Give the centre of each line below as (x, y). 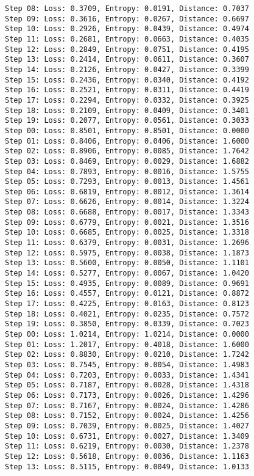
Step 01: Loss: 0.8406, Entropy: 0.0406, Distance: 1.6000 (127, 141)
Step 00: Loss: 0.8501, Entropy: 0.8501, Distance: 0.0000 (127, 130)
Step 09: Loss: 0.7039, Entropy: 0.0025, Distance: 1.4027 (127, 426)
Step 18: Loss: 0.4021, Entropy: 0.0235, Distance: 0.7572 (127, 314)
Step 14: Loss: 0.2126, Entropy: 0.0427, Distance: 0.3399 (127, 69)
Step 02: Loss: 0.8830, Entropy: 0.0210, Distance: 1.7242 (127, 355)
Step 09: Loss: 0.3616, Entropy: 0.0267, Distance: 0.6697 (127, 19)
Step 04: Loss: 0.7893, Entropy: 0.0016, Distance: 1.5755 (127, 171)
